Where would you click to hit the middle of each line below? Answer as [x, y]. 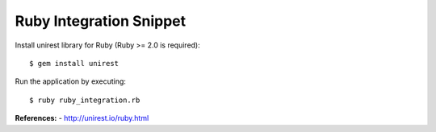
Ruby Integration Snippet [101, 21]
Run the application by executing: [71, 81]
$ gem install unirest [74, 63]
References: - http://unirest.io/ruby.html [82, 118]
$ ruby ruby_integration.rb [85, 100]
